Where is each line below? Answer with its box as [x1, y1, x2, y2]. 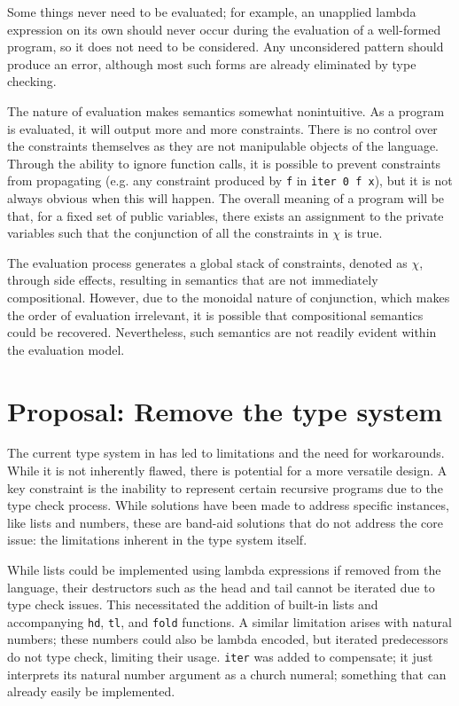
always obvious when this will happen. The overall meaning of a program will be [7, 189, 445, 207]
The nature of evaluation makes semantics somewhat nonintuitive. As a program [7, 101, 445, 120]
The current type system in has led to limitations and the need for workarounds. [7, 443, 445, 462]
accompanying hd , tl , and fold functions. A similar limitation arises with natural [7, 612, 452, 631]
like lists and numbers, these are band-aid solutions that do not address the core [7, 513, 443, 531]
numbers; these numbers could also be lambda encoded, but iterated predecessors [7, 630, 448, 648]
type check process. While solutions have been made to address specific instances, [7, 496, 449, 514]
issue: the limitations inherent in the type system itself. [7, 530, 307, 549]
